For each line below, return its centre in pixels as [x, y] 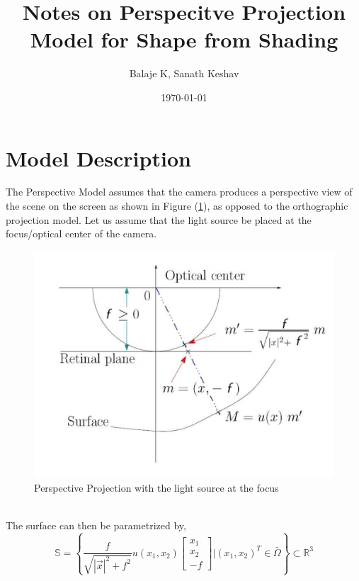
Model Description [98, 158]
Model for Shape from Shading [184, 39]
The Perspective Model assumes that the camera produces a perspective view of [179, 192]
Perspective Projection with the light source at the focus [156, 487]
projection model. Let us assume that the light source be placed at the [159, 219]
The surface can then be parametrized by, [96, 525]
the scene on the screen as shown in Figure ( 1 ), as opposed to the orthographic [177, 206]
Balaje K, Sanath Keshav [184, 73]
